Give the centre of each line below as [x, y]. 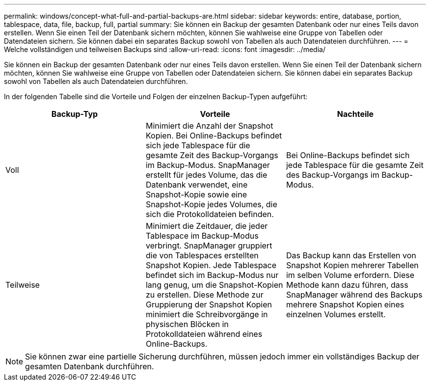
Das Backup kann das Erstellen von [351, 255]
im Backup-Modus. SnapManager [208, 165]
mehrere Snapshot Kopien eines [345, 304]
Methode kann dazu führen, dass [347, 285]
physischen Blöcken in [187, 324]
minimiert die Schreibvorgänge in [207, 314]
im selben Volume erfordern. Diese [350, 275]
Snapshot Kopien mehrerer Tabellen [352, 265]
